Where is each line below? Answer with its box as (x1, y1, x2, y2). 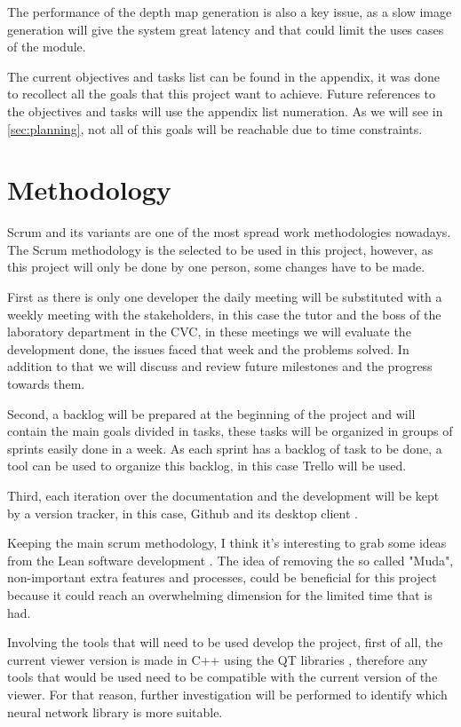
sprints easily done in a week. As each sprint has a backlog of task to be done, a (7, 439, 442, 457)
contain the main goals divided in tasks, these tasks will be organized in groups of (7, 422, 453, 440)
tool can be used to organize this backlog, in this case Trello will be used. (7, 456, 407, 475)
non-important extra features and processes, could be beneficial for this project (7, 568, 437, 587)
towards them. (7, 375, 85, 393)
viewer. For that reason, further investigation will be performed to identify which (7, 684, 448, 703)
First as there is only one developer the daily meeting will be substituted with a (7, 288, 442, 306)
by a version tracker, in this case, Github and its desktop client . (7, 503, 358, 522)
